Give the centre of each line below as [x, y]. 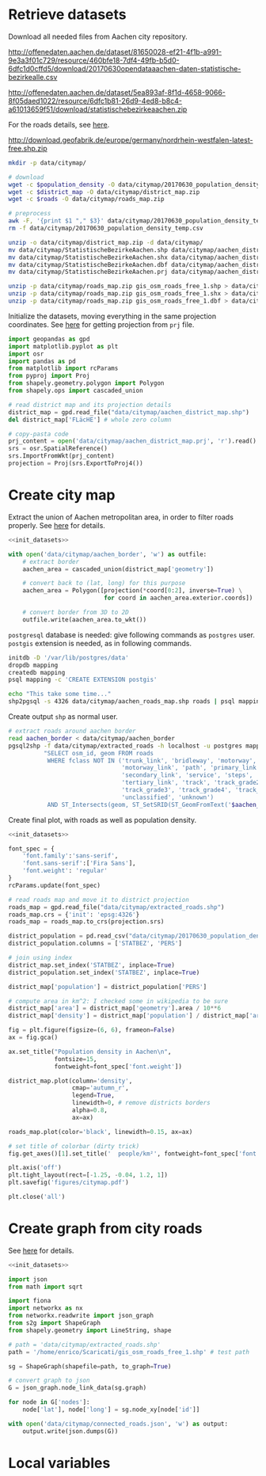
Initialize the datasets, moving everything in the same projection [112, 316]
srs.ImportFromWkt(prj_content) [61, 456]
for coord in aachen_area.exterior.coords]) [179, 598]
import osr [26, 354]
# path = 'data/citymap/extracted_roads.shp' [84, 1345]
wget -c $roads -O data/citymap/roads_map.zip [86, 200]
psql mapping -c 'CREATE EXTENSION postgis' [83, 680]
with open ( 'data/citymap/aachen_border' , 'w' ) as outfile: [108, 554]
